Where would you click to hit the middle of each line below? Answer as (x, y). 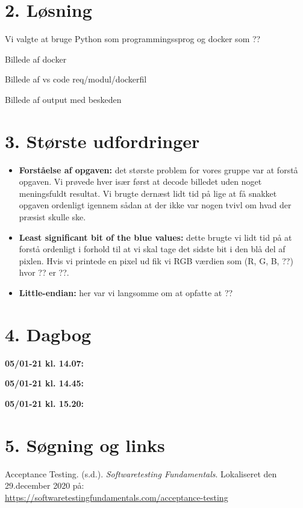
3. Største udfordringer (102, 141)
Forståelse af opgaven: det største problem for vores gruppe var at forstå (158, 169)
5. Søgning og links (85, 444)
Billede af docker (36, 59)
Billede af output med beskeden (63, 99)
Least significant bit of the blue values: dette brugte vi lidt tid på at (155, 237)
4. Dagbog (48, 334)
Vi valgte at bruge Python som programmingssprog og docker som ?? (133, 39)
